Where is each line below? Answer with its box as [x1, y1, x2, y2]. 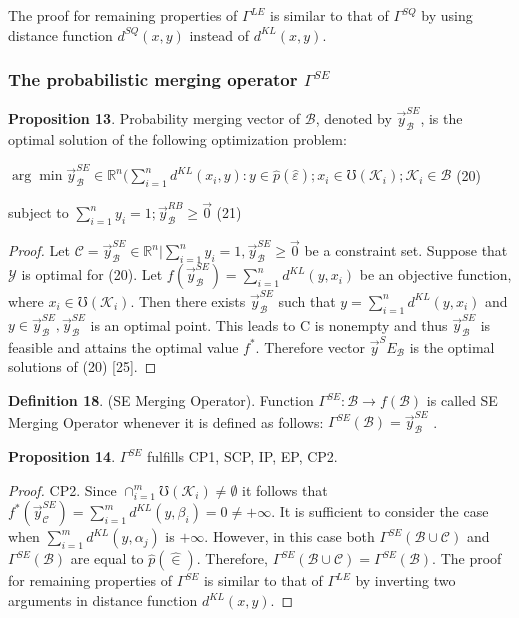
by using [421, 5, 473, 25]
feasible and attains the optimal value [8, 336, 239, 357]
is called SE [426, 390, 498, 410]
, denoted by [315, 108, 392, 129]
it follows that [242, 479, 328, 500]
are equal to [70, 548, 144, 569]
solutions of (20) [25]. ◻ [8, 356, 157, 377]
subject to [8, 202, 69, 223]
